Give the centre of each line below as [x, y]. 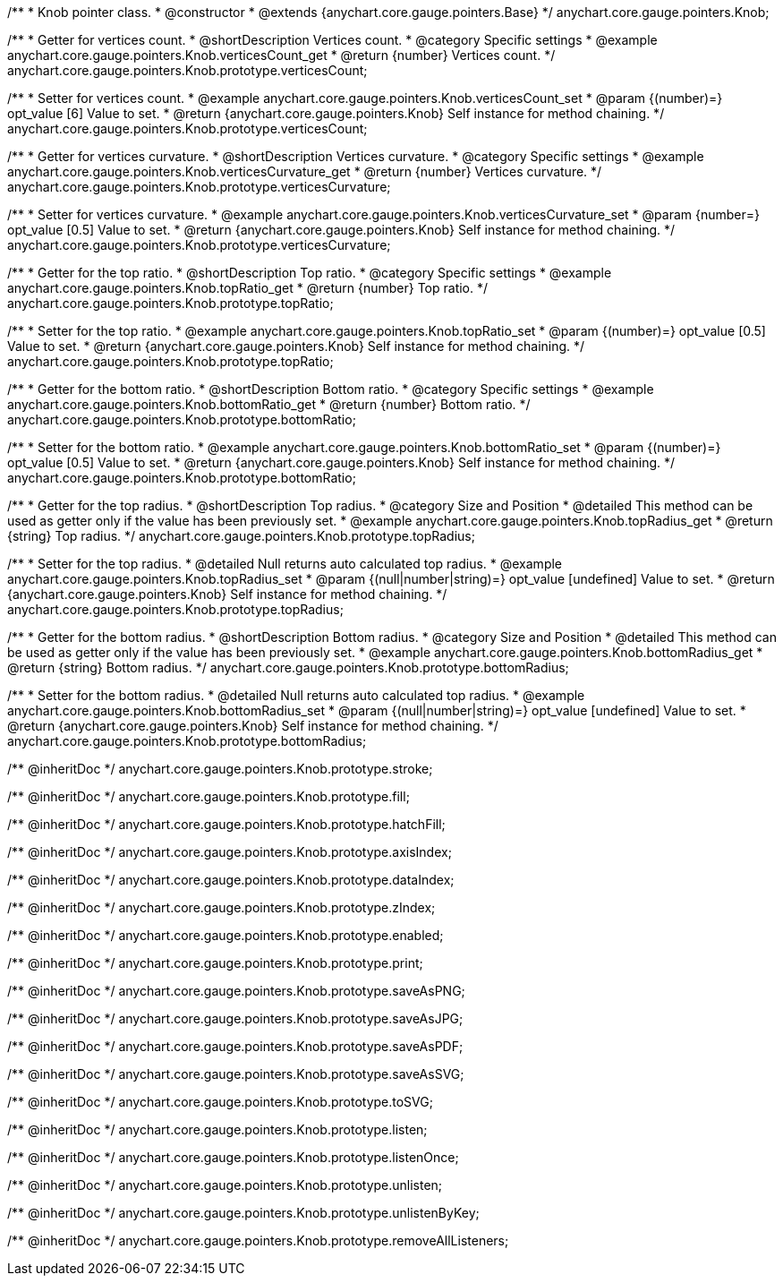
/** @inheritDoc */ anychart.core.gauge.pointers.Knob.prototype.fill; [209, 796]
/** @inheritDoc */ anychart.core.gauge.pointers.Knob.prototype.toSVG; [220, 1102]
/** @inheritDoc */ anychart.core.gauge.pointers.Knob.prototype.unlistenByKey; [243, 1213]
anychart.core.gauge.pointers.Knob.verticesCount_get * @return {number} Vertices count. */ [281, 55]
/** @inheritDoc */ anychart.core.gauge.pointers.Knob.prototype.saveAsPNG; [236, 991]
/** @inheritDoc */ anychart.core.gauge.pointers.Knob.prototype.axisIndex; [230, 852]
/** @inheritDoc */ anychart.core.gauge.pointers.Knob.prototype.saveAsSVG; [236, 1074]
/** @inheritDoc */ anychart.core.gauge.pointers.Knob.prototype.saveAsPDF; [235, 1046]
